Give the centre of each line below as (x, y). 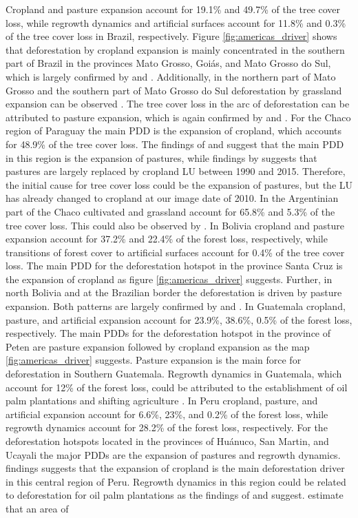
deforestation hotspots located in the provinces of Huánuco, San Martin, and (167, 441)
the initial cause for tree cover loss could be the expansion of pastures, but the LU (179, 184)
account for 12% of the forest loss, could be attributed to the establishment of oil (177, 387)
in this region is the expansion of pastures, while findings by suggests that (161, 157)
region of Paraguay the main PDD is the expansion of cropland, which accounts (174, 131)
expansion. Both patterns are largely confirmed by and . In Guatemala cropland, (176, 306)
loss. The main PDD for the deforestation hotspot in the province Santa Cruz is (174, 266)
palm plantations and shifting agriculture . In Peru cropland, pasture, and (162, 401)
